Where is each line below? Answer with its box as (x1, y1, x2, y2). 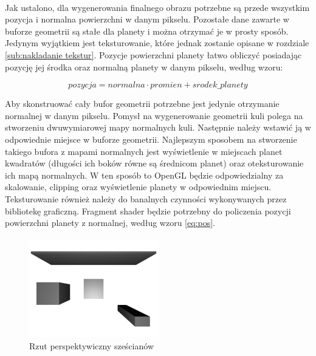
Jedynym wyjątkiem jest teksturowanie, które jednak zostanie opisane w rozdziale (5, 36, 309, 49)
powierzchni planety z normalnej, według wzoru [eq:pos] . (5, 216, 215, 229)
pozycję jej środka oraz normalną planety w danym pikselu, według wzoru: (5, 60, 283, 73)
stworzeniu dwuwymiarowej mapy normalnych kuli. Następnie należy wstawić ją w (5, 121, 311, 134)
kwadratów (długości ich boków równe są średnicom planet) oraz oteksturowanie (5, 157, 304, 169)
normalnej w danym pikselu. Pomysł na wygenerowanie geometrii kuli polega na (5, 109, 303, 122)
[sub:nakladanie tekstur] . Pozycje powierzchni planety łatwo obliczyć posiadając (5, 48, 302, 61)
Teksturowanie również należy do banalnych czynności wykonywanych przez (5, 192, 287, 205)
